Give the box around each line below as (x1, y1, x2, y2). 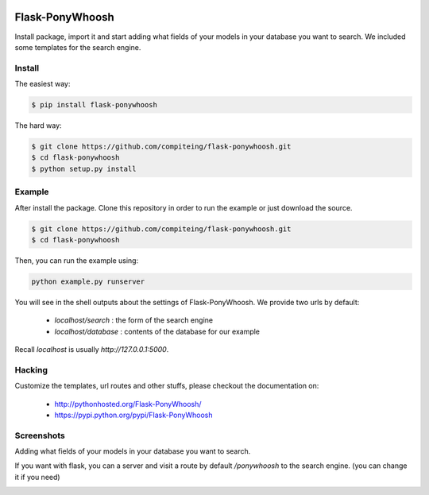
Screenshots (14, 430, 65, 441)
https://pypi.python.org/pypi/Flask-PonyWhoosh (54, 410, 213, 420)
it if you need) (14, 472, 60, 481)
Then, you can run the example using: (14, 255, 139, 265)
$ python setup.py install (31, 164, 137, 173)
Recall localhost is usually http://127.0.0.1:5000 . (14, 345, 169, 354)
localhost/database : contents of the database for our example (54, 327, 261, 336)
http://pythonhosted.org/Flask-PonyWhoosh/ (54, 399, 202, 408)
